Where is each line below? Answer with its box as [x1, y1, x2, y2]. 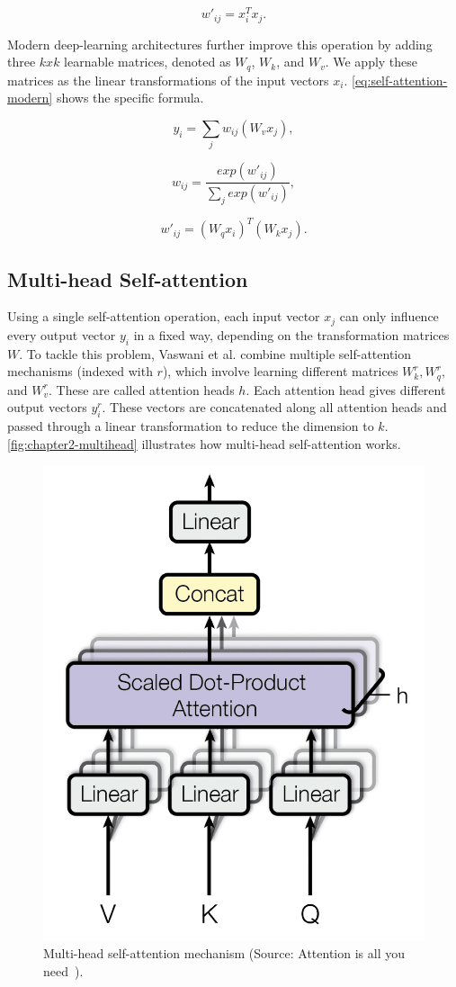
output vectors [7, 398, 87, 417]
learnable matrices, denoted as [64, 52, 231, 71]
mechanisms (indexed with [7, 362, 153, 381]
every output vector [7, 325, 116, 344]
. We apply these [325, 52, 418, 71]
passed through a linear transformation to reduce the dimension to [7, 417, 374, 435]
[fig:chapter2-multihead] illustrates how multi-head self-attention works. [7, 434, 401, 453]
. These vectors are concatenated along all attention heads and [102, 398, 447, 417]
